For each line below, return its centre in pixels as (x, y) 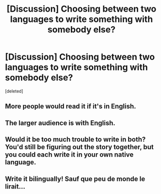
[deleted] (14, 91)
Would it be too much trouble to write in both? (75, 140)
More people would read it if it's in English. (71, 106)
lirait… (15, 186)
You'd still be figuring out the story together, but (79, 147)
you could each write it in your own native (69, 155)
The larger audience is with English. (60, 123)
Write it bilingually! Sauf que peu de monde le (75, 179)
